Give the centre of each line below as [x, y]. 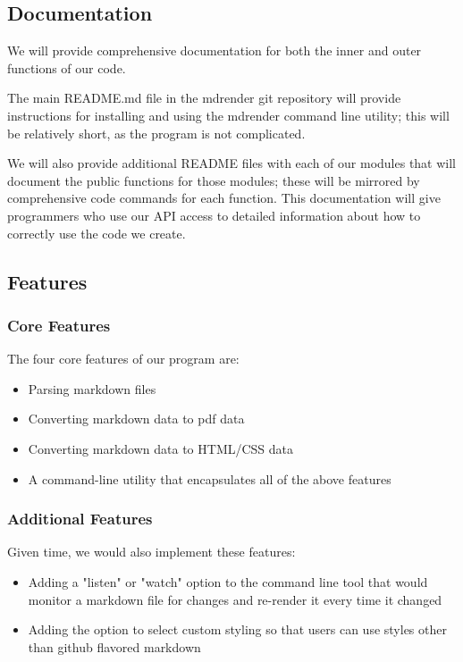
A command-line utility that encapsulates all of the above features [210, 478]
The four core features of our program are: [123, 359]
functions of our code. [67, 67]
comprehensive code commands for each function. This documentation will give [224, 198]
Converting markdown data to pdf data [136, 419]
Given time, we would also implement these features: [152, 552]
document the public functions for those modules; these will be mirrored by [214, 180]
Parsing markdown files [92, 388]
